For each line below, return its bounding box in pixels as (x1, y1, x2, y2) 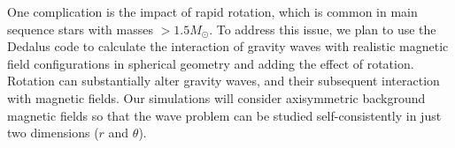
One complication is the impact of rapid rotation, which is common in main (7, 3, 418, 20)
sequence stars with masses (7, 19, 153, 38)
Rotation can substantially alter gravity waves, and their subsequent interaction (7, 71, 440, 90)
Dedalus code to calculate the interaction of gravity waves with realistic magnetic (7, 37, 449, 55)
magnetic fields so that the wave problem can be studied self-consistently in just (7, 106, 442, 124)
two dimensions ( (7, 123, 99, 142)
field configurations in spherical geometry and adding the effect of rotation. (7, 54, 414, 72)
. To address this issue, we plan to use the (209, 19, 436, 38)
